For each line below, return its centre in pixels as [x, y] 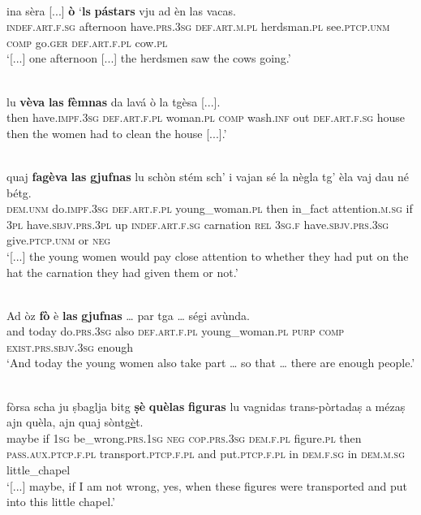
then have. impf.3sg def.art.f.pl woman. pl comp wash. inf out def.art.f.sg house [206, 117]
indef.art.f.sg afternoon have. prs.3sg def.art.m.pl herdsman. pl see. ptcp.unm [198, 26]
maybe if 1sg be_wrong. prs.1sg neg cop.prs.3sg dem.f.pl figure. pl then [184, 437]
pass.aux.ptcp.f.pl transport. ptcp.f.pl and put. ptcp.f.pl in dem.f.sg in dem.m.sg [206, 454]
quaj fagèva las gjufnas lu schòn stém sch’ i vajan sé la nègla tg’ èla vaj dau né [208, 176]
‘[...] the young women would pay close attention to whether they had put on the [208, 255]
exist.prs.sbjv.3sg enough [70, 346]
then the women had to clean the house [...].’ [117, 133]
